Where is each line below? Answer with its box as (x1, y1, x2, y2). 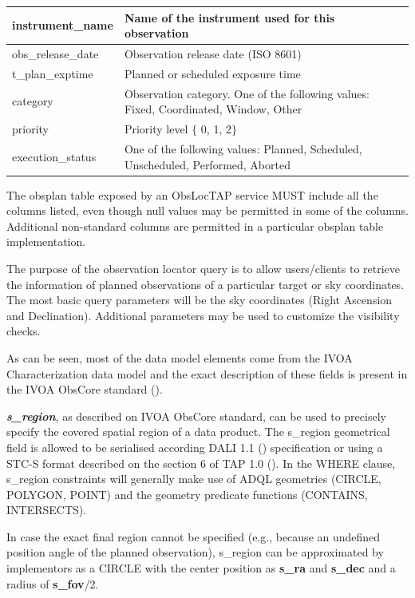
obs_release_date (12, 45, 99, 61)
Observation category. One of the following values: (124, 85, 370, 101)
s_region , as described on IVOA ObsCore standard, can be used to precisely (6, 407, 386, 424)
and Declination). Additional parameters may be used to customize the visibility (6, 307, 400, 323)
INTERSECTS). (6, 501, 87, 518)
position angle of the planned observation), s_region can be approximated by (6, 544, 384, 560)
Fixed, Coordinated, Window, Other (124, 101, 302, 117)
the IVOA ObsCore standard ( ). (6, 381, 163, 398)
